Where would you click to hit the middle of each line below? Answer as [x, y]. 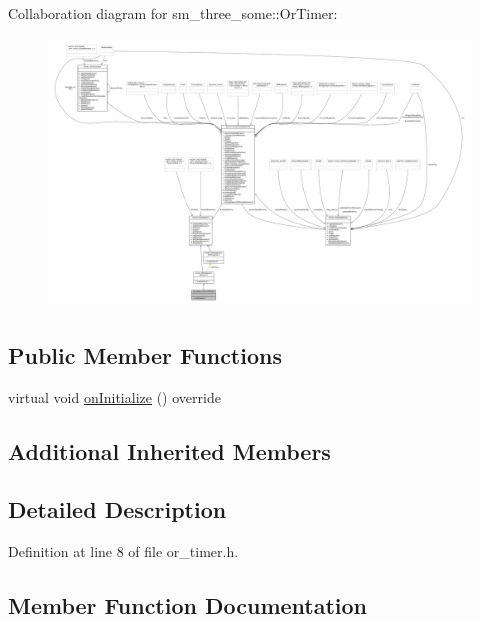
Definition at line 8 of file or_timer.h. [123, 551]
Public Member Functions [145, 354]
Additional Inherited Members [169, 450]
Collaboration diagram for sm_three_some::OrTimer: [173, 13]
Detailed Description [117, 509]
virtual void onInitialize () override [114, 396]
